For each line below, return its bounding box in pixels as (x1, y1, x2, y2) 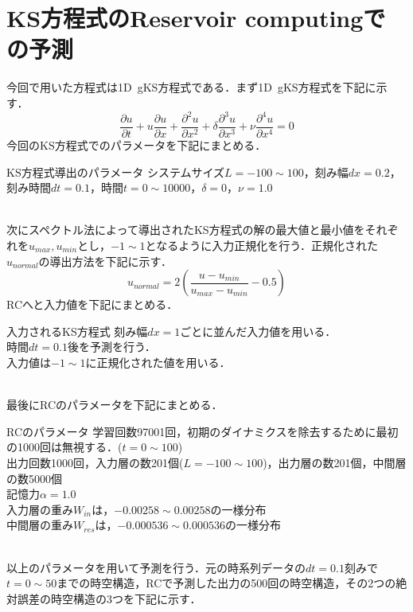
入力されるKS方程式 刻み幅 (6, 322, 148, 339)
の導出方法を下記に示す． (38, 252, 173, 269)
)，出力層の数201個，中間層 (263, 454, 407, 470)
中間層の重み (6, 516, 73, 533)
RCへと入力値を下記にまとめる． (6, 296, 178, 313)
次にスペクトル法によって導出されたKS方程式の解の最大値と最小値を (6, 221, 365, 238)
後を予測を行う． (67, 338, 156, 355)
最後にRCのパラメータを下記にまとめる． (6, 396, 223, 413)
